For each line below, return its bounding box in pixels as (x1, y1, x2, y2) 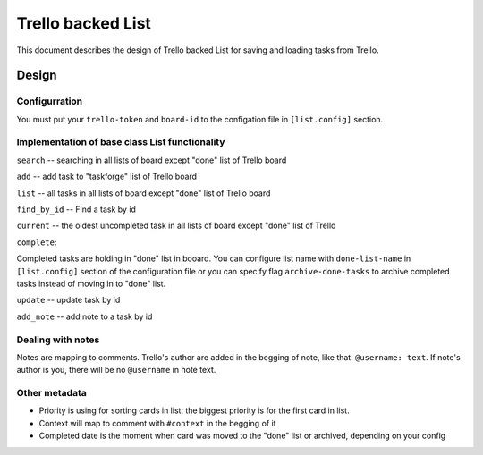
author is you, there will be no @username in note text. (16, 365, 216, 375)
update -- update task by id (16, 295, 121, 306)
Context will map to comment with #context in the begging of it (38, 417, 276, 428)
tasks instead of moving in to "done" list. (16, 278, 166, 289)
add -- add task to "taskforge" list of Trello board (16, 171, 197, 182)
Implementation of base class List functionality (16, 136, 225, 148)
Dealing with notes (16, 333, 100, 346)
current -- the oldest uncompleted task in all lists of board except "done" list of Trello (16, 220, 336, 232)
